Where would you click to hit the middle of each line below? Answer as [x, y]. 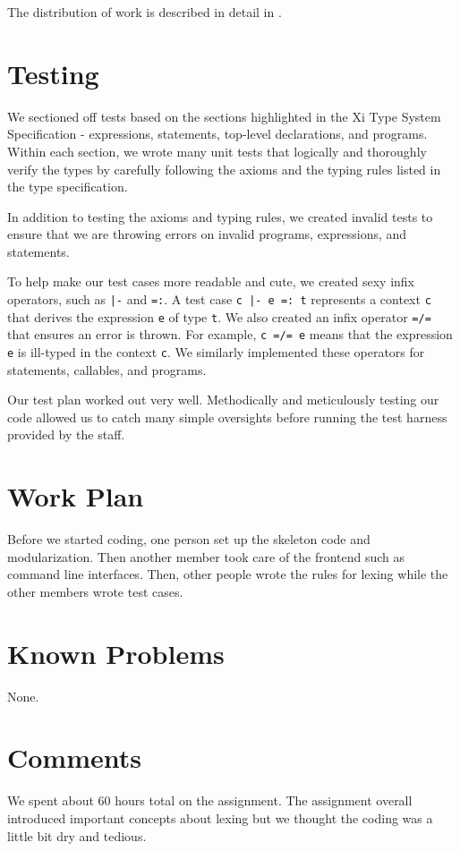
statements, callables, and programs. [107, 369]
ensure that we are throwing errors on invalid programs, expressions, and [207, 234]
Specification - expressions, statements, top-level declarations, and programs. [217, 134]
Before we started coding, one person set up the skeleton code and [189, 539]
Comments [74, 757]
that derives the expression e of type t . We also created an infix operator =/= [219, 316]
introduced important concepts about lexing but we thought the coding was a [220, 818]
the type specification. [68, 187]
